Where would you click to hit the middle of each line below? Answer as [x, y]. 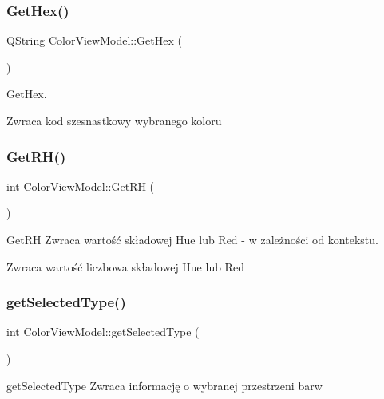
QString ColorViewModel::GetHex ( [94, 40]
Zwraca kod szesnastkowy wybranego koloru [114, 120]
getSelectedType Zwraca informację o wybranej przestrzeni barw [164, 385]
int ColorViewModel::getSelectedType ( [103, 332]
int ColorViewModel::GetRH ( [81, 186]
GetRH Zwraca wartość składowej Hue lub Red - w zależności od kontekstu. [192, 239]
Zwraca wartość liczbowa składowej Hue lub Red [125, 266]
